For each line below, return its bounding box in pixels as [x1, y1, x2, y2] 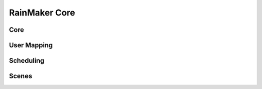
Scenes [9, 72, 33, 80]
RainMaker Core [9, 7, 75, 18]
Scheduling [9, 57, 45, 65]
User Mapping [9, 41, 53, 49]
